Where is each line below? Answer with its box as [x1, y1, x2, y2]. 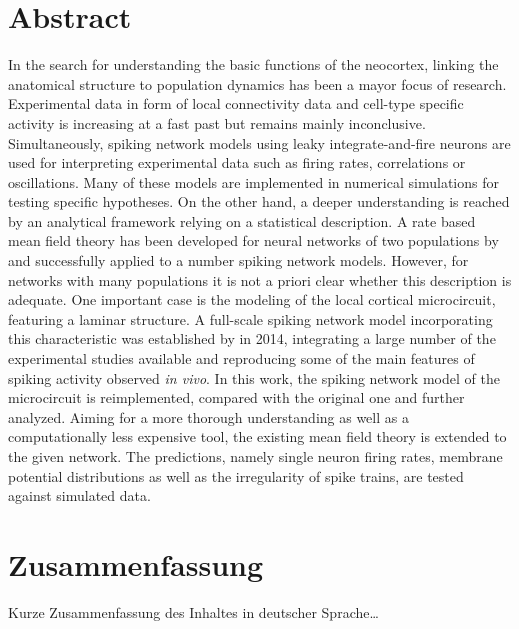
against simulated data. [8, 485, 151, 506]
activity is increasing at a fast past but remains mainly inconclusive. [8, 112, 426, 133]
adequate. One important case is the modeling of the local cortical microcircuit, [8, 289, 496, 310]
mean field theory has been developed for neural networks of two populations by [8, 230, 499, 251]
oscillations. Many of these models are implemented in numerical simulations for [8, 171, 499, 192]
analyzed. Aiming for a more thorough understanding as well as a [8, 406, 409, 427]
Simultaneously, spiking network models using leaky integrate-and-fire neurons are [8, 132, 511, 153]
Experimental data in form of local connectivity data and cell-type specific [8, 93, 464, 114]
